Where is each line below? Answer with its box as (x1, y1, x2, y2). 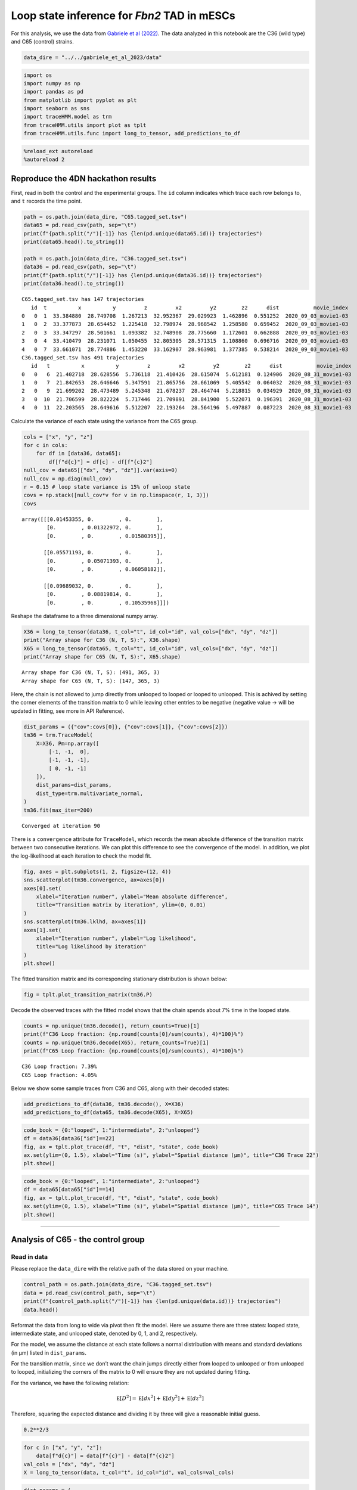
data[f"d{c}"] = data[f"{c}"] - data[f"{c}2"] (36, 1452, 175, 1460)
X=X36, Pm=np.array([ (36, 740, 100, 747)
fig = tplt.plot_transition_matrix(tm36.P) (23, 991, 153, 998)
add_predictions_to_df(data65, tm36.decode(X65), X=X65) (23, 1109, 194, 1116)
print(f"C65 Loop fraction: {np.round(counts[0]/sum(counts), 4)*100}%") (23, 1048, 244, 1054)
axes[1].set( (23, 927, 62, 933)
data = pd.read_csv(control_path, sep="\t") (23, 1289, 156, 1296)
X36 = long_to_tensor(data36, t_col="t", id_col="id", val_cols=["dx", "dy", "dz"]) (23, 629, 278, 635)
